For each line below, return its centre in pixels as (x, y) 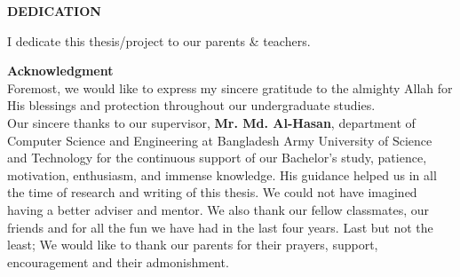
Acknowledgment (60, 71)
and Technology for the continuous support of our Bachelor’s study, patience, (217, 158)
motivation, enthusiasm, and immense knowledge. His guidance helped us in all (222, 174)
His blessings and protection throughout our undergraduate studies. (191, 105)
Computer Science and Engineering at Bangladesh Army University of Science (220, 140)
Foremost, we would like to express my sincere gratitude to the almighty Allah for (230, 87)
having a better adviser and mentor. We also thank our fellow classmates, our (218, 209)
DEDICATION (54, 11)
